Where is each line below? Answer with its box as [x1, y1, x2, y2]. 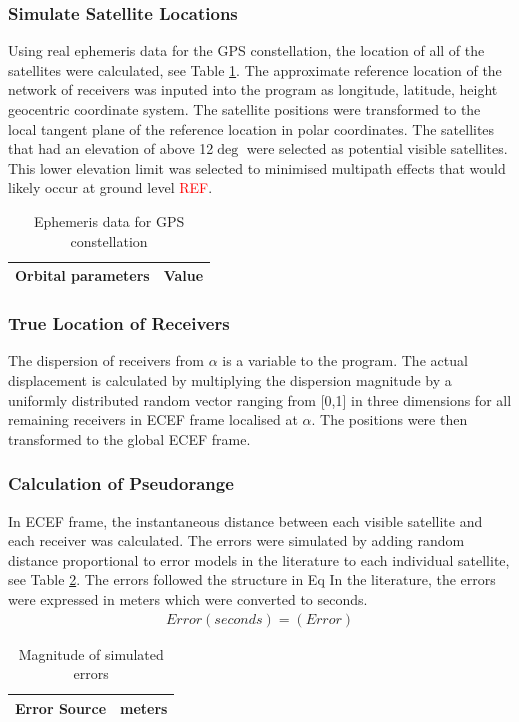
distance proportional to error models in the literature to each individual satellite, [8, 549, 510, 570]
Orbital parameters [15, 265, 150, 286]
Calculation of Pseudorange [8, 471, 234, 496]
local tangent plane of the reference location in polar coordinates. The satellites [8, 118, 495, 139]
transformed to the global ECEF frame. [8, 428, 251, 449]
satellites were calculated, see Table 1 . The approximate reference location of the [8, 59, 502, 80]
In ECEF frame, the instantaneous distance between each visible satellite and [8, 510, 483, 531]
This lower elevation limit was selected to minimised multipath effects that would [8, 157, 506, 178]
